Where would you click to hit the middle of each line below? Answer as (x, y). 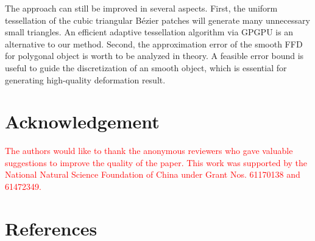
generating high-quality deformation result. (85, 79)
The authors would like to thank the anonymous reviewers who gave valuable (149, 151)
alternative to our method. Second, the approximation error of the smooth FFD (154, 44)
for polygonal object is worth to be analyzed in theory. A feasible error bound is (154, 56)
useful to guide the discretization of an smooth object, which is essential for (146, 67)
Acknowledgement (82, 121)
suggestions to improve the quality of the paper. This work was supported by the (156, 162)
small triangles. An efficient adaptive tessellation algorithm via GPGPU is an (149, 32)
